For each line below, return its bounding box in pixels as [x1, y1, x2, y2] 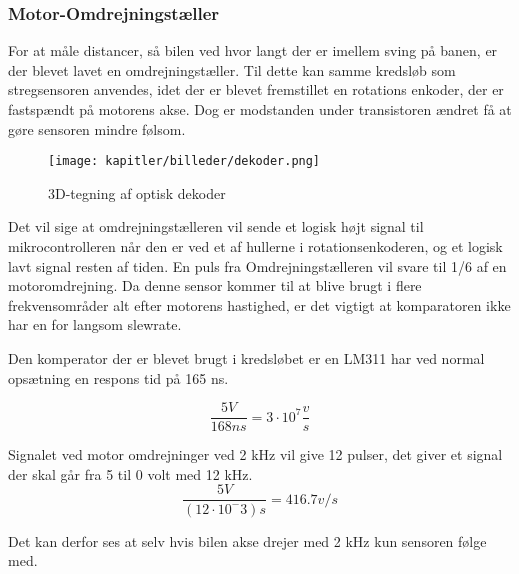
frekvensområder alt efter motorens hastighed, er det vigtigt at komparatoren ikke [8, 294, 511, 315]
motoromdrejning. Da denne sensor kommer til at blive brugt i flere [8, 275, 422, 296]
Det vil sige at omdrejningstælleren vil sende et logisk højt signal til [8, 216, 424, 237]
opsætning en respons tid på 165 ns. [8, 367, 229, 388]
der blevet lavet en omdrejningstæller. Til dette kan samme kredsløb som [8, 59, 456, 80]
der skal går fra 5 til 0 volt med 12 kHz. [8, 463, 253, 484]
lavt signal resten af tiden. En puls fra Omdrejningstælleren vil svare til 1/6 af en [8, 255, 507, 276]
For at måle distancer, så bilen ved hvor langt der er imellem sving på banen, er [8, 40, 498, 61]
